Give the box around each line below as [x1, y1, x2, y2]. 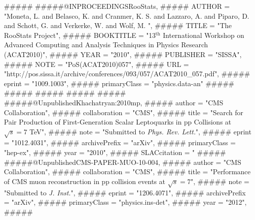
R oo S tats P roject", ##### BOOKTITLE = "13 [4, 30, 156, 40]
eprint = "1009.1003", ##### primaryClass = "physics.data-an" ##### [4, 78, 234, 88]
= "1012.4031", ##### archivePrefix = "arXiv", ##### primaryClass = [4, 137, 236, 148]
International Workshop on [163, 30, 244, 40]
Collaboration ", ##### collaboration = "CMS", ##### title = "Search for [4, 107, 244, 117]
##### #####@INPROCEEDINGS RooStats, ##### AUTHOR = [4, 1, 230, 11]
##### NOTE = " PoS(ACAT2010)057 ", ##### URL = [4, 59, 189, 69]
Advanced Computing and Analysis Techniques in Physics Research [4, 39, 208, 50]
